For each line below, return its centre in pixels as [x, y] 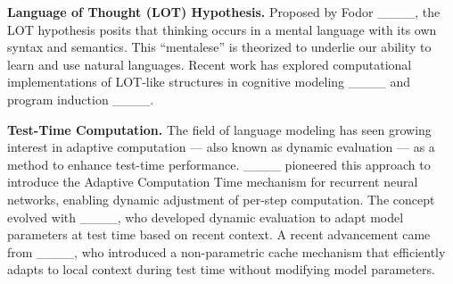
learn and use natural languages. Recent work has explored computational [210, 64]
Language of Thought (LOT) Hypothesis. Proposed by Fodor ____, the [224, 12]
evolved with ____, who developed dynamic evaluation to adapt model [206, 217]
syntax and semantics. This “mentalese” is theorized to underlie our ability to [219, 47]
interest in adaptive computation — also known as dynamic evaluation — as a [221, 147]
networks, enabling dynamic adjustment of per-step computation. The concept [221, 199]
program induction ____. [81, 99]
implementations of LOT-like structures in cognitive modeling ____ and [209, 82]
